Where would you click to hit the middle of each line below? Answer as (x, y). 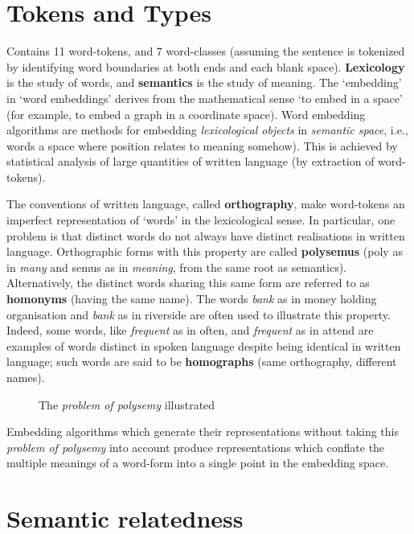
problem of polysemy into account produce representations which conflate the (196, 447)
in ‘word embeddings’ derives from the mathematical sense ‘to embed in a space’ (205, 98)
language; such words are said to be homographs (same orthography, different (202, 361)
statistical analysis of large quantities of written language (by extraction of (191, 161)
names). (26, 377)
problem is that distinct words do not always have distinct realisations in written (206, 235)
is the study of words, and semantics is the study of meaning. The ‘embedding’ (204, 82)
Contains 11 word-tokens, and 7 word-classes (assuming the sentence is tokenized (206, 51)
